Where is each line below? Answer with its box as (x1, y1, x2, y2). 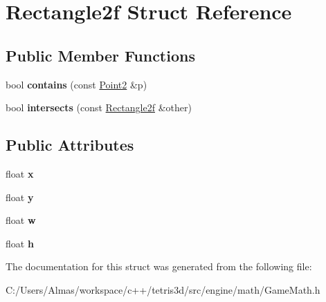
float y (6, 189, 34, 204)
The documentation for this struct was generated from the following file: (6, 259, 312, 274)
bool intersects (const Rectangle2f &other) (6, 100, 192, 115)
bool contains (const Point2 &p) (6, 77, 147, 91)
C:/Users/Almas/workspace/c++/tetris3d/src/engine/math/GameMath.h (6, 282, 320, 296)
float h (6, 236, 34, 250)
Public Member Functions (6, 44, 195, 66)
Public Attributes (6, 134, 134, 155)
